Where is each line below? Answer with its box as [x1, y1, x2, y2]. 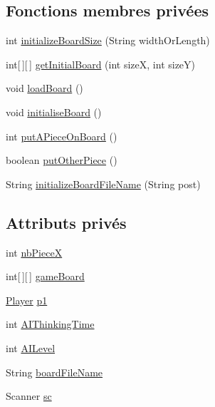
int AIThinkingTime [6, 316, 95, 331]
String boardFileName [6, 364, 103, 379]
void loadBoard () [6, 81, 83, 96]
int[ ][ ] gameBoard [6, 269, 85, 284]
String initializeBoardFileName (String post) [6, 176, 201, 191]
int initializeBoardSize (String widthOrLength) [6, 33, 210, 48]
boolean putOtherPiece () [6, 153, 117, 168]
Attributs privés [6, 211, 127, 233]
